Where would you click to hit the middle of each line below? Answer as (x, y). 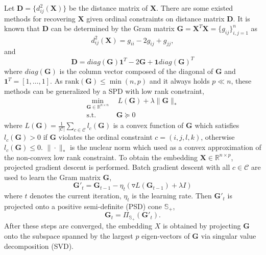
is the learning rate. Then (172, 196)
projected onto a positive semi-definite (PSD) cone (83, 206)
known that (22, 28)
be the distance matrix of (108, 8)
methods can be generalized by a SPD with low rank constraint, (104, 91)
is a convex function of (148, 125)
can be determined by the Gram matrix (113, 28)
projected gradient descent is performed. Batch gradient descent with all (117, 167)
